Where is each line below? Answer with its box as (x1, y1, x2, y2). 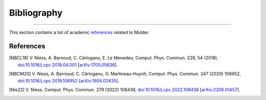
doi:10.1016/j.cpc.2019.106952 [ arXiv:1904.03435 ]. (18, 77, 120, 83)
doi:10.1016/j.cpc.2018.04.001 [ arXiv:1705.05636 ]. (18, 62, 118, 68)
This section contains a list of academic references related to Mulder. (9, 29, 150, 35)
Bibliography (9, 7, 63, 18)
